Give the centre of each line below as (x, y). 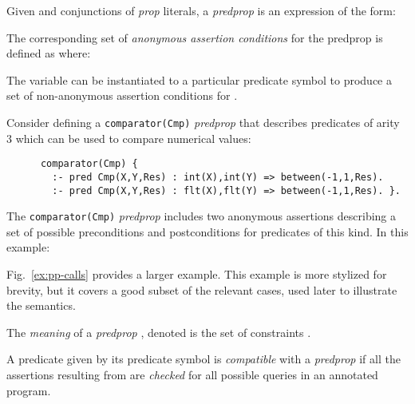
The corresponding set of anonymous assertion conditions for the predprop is (195, 37)
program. (29, 390)
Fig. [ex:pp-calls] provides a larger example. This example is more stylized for (197, 274)
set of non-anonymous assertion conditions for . (122, 95)
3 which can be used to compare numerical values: (129, 138)
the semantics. (41, 305)
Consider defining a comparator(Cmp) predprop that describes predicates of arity (203, 122)
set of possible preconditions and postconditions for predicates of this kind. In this (207, 231)
